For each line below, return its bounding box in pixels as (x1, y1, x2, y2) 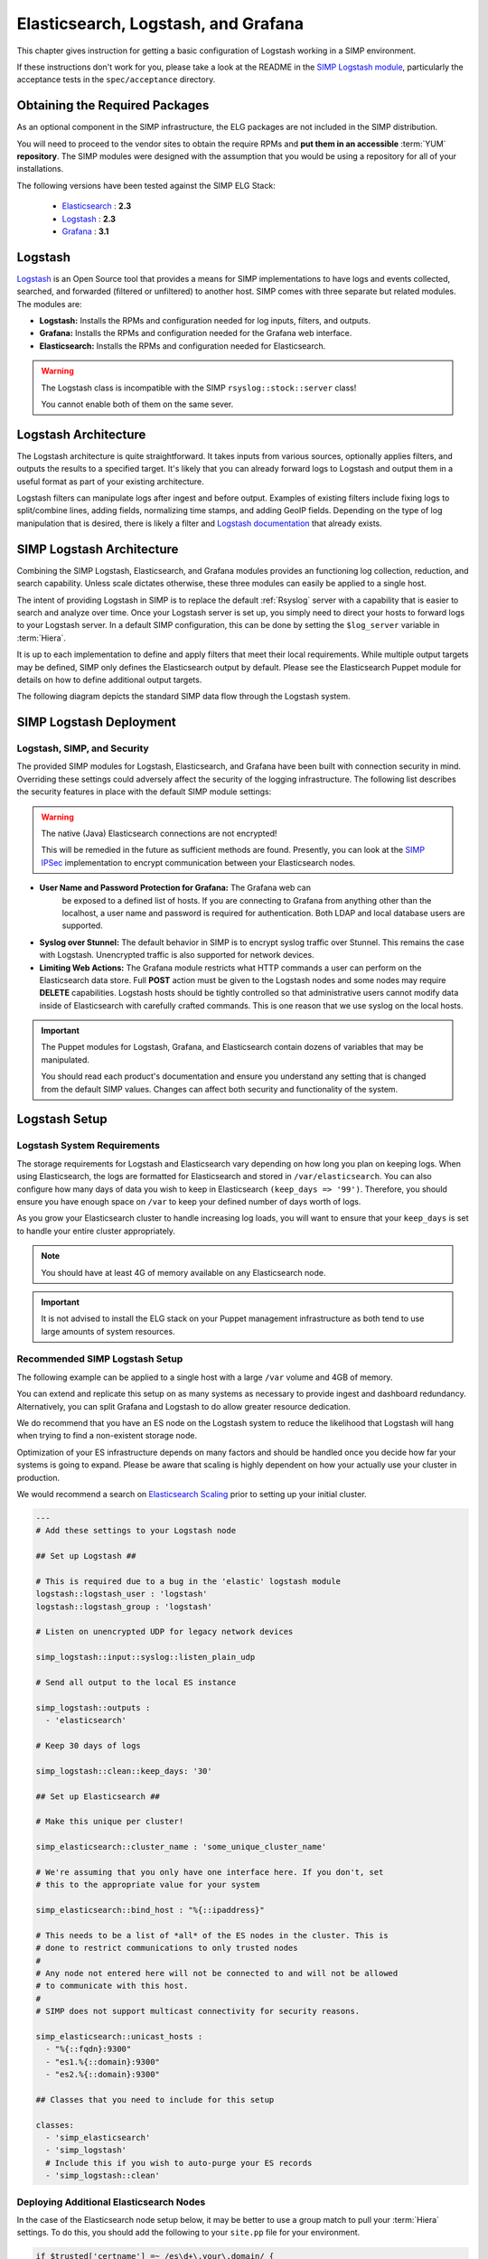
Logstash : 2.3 (61, 213, 117, 224)
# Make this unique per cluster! (35, 1816, 184, 1827)
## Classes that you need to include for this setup (35, 2095, 275, 2104)
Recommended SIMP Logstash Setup (16, 1353, 183, 1365)
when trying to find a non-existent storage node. (16, 1430, 198, 1441)
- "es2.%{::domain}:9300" (45, 2069, 160, 2080)
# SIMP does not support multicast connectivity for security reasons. (35, 2006, 361, 2017)
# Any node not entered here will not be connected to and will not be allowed (35, 1968, 399, 1979)
